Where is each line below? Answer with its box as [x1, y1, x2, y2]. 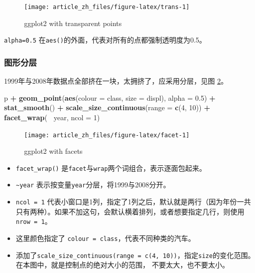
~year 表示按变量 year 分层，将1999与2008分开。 [16, 179, 170, 190]
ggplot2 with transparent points [24, 18, 122, 28]
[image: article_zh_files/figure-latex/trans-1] [24, 4, 190, 11]
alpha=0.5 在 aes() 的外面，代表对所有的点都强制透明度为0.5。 [4, 35, 206, 45]
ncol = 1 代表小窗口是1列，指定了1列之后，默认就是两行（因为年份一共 [16, 196, 251, 207]
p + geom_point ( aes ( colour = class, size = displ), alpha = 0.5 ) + [4, 92, 216, 103]
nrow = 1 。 [16, 216, 52, 226]
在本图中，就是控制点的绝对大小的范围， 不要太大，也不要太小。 [16, 259, 229, 270]
